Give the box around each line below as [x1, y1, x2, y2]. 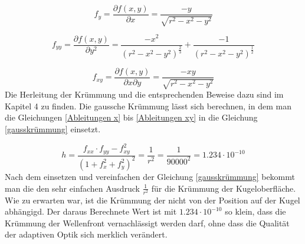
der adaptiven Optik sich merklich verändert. [5, 228, 168, 240]
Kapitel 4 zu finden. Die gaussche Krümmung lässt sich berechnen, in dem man [5, 99, 291, 112]
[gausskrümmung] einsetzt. [5, 123, 101, 135]
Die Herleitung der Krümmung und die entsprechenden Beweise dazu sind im [5, 88, 284, 101]
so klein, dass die [225, 205, 286, 218]
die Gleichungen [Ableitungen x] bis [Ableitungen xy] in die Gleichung [5, 111, 258, 123]
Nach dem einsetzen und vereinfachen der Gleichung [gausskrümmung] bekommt [5, 170, 295, 182]
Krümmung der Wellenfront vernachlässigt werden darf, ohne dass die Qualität [5, 216, 290, 229]
